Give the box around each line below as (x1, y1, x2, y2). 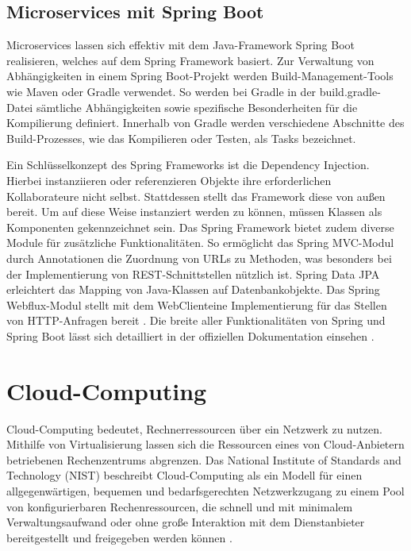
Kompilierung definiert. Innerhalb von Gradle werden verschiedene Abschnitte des (6, 114, 405, 131)
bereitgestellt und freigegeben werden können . (6, 529, 232, 545)
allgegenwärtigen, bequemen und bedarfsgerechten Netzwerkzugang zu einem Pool (6, 482, 405, 499)
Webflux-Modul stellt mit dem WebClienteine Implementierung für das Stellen (6, 296, 387, 313)
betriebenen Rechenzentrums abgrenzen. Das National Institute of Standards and (6, 451, 401, 468)
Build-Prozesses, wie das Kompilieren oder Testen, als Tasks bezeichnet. (6, 129, 356, 146)
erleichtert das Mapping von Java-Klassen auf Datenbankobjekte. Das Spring (6, 281, 380, 298)
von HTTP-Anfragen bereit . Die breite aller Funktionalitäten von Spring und (6, 312, 386, 329)
